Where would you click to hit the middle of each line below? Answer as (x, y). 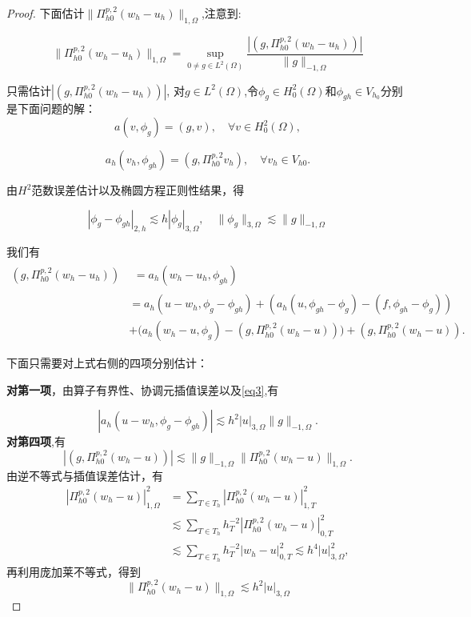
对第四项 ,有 (36, 441)
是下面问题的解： (51, 108)
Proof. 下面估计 (46, 13)
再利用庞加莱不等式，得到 (74, 571)
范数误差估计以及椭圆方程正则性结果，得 (138, 190)
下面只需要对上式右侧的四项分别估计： (107, 363)
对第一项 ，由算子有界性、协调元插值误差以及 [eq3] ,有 (143, 389)
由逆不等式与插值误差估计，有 (85, 475)
